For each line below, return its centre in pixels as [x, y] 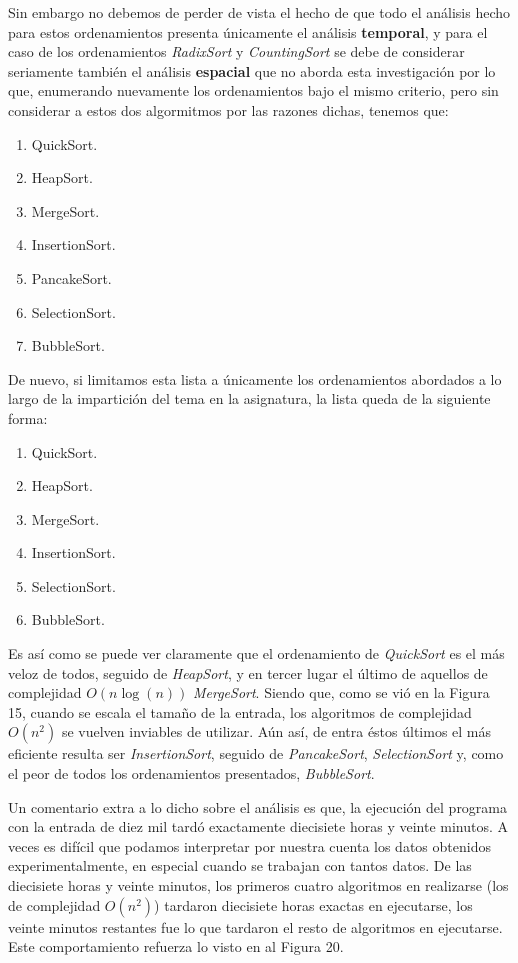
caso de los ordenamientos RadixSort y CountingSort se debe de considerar [236, 51]
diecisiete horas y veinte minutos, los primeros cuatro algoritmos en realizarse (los [258, 885]
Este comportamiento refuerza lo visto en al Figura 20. [176, 946]
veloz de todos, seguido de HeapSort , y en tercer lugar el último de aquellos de [248, 672]
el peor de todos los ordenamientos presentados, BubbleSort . [191, 773]
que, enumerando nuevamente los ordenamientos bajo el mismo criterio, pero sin [253, 90]
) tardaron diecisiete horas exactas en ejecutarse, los [313, 904]
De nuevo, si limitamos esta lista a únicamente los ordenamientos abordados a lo [255, 378]
